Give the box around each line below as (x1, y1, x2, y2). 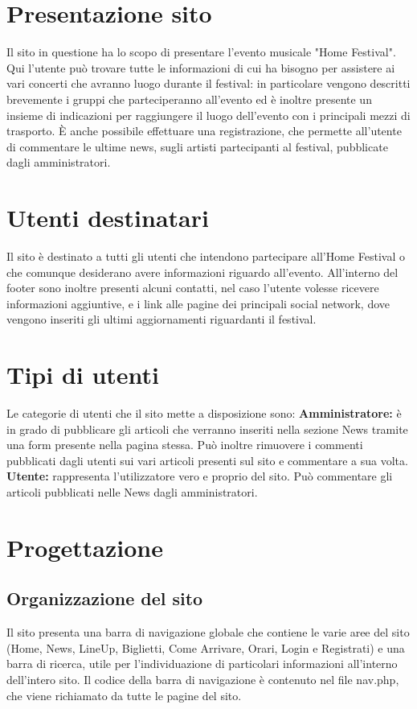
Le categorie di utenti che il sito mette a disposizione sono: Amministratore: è (6, 405, 402, 422)
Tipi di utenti (6, 358, 160, 391)
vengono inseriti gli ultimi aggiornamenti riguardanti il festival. (6, 311, 317, 328)
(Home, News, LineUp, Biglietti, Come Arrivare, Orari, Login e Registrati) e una (6, 639, 405, 656)
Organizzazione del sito (6, 586, 203, 611)
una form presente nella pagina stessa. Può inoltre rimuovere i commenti (6, 436, 363, 453)
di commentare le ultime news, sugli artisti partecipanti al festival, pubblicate (6, 138, 388, 155)
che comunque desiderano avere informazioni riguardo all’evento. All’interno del (6, 263, 399, 280)
